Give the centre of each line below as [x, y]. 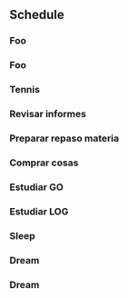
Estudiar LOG [39, 211]
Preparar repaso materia [64, 138]
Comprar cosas [44, 163]
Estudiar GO [36, 187]
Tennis [25, 90]
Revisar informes [48, 114]
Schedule [37, 15]
